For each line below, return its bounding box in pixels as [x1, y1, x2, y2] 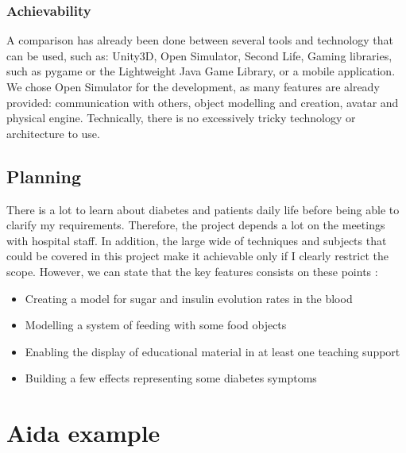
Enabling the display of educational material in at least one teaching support [25, 343, 400, 359]
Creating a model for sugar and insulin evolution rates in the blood [25, 290, 353, 306]
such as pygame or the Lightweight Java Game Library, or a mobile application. [6, 63, 396, 79]
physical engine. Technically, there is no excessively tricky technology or [6, 109, 356, 126]
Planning [6, 163, 81, 188]
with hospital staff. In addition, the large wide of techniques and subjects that [6, 232, 387, 248]
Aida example [6, 417, 160, 449]
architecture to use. [6, 125, 100, 141]
